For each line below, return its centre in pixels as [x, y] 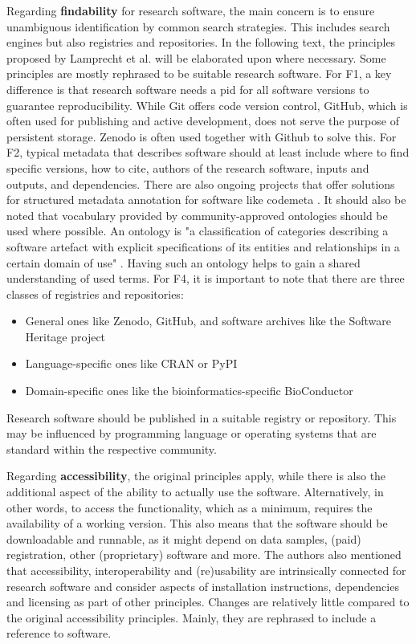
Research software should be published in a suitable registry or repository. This [202, 417]
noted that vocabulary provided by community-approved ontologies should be [197, 215]
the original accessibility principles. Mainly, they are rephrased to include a [192, 617]
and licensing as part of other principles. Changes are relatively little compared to [208, 602]
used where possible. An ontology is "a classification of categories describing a [198, 231]
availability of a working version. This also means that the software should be [197, 523]
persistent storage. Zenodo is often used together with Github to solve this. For [202, 136]
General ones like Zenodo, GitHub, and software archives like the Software [208, 321]
